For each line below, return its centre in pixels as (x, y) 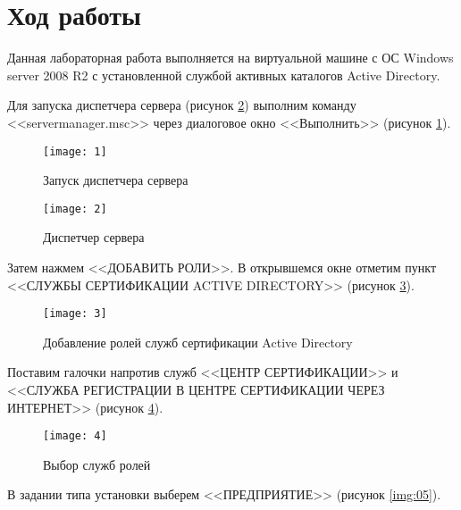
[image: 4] (75, 436)
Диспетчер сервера (94, 237)
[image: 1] (75, 151)
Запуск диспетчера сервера (116, 180)
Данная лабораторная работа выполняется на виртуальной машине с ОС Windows (230, 58)
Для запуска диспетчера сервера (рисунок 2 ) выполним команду (182, 105)
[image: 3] (75, 314)
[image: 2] (75, 209)
